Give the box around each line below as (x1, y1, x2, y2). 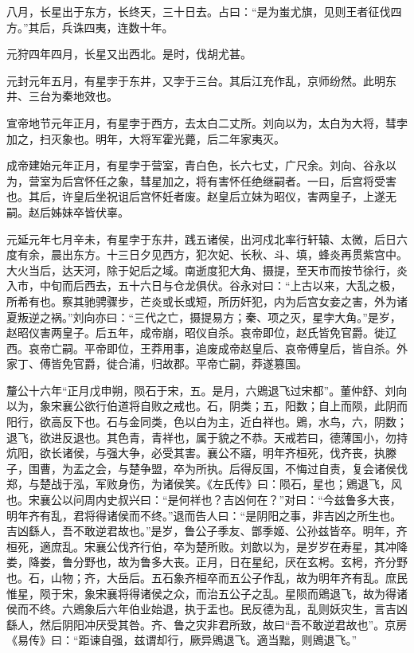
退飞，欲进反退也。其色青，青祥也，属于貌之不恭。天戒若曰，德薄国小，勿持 (6, 428, 408, 445)
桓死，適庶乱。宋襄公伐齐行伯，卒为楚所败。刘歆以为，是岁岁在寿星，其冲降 (6, 538, 408, 554)
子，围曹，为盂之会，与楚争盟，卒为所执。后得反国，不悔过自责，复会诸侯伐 (6, 459, 408, 476)
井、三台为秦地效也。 (6, 88, 118, 104)
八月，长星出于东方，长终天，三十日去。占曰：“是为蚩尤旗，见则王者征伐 (6, 3, 391, 19)
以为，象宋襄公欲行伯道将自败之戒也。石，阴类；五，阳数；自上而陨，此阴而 (6, 397, 408, 414)
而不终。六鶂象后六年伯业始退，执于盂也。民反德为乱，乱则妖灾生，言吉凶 (17, 600, 408, 617)
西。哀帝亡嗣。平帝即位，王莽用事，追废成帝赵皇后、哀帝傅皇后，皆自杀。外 (6, 339, 408, 356)
